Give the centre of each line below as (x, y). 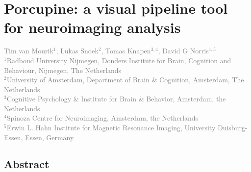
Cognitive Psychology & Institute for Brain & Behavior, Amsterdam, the (116, 99)
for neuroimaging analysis (92, 27)
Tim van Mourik (29, 51)
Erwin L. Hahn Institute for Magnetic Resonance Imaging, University (111, 128)
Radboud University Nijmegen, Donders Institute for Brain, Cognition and (119, 60)
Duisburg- (232, 128)
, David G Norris (183, 51)
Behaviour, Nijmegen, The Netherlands (63, 70)
